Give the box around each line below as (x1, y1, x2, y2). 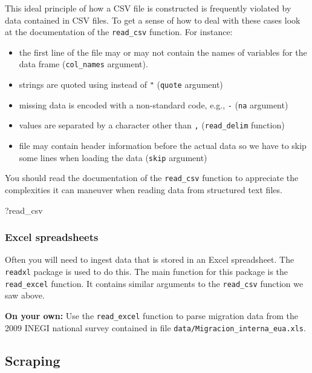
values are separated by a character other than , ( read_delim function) (19, 119, 285, 131)
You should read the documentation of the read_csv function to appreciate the (5, 171, 299, 184)
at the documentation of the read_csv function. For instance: (5, 25, 233, 38)
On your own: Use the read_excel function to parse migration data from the (5, 309, 298, 322)
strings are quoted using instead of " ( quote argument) (19, 78, 223, 91)
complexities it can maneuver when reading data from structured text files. (5, 183, 282, 196)
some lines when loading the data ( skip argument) (19, 151, 207, 163)
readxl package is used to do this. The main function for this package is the (5, 265, 288, 277)
